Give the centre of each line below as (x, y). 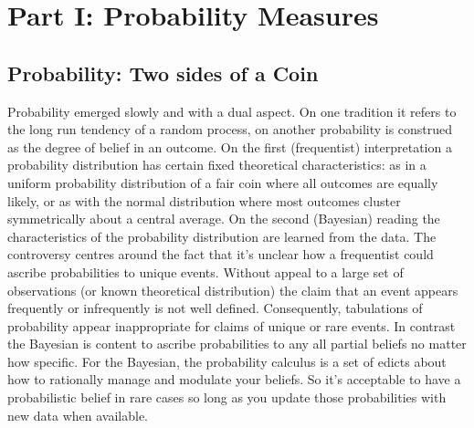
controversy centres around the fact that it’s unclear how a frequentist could (221, 254)
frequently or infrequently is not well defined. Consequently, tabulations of (215, 308)
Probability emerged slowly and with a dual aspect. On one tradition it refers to (232, 111)
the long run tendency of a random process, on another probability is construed (230, 129)
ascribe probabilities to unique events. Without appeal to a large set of (205, 271)
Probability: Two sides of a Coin (163, 73)
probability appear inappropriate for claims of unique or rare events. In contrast (232, 325)
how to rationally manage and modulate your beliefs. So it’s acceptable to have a (234, 379)
